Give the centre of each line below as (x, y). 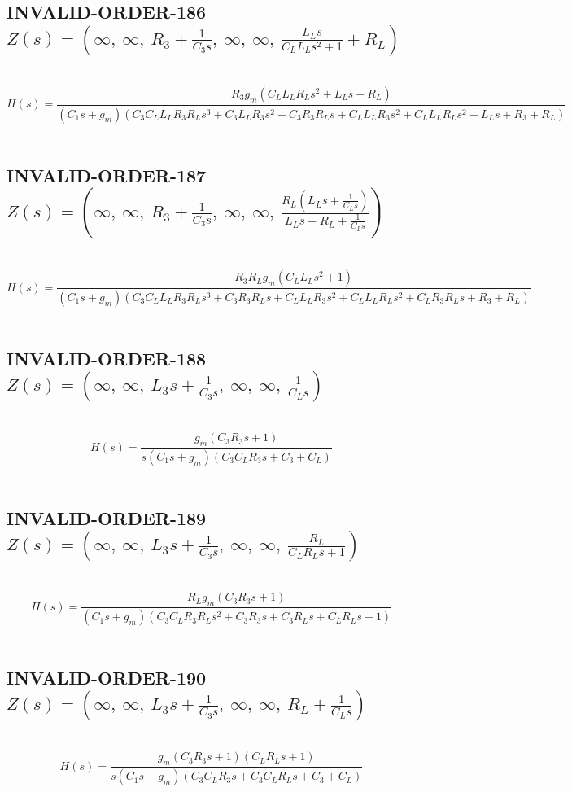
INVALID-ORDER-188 (107, 358)
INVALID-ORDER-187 (107, 175)
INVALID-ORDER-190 (107, 678)
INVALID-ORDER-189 (107, 517)
